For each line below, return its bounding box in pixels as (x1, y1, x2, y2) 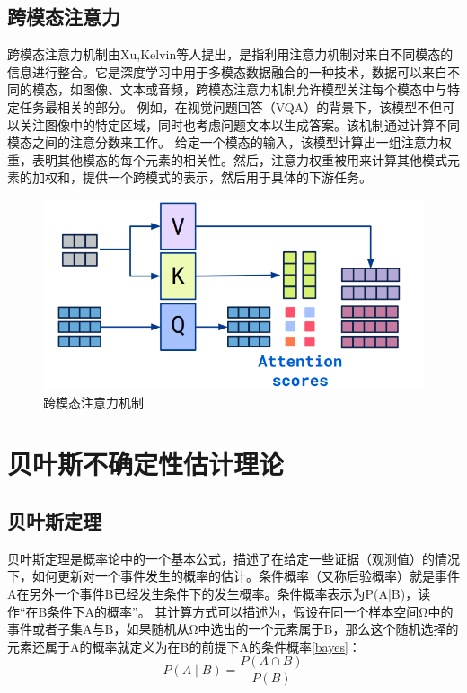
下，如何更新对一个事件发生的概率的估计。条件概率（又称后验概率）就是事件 (7, 566, 460, 585)
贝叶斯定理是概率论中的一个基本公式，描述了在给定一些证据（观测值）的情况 (7, 548, 460, 567)
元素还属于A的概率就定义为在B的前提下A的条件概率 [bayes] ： (7, 636, 361, 655)
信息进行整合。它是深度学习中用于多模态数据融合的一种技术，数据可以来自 (7, 62, 447, 81)
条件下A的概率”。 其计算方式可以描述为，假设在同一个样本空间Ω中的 (47, 601, 454, 620)
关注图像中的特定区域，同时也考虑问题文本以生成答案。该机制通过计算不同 (19, 115, 460, 134)
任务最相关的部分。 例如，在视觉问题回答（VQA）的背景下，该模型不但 (19, 97, 443, 116)
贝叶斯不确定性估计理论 (7, 445, 285, 482)
